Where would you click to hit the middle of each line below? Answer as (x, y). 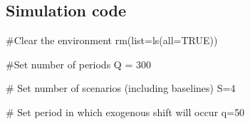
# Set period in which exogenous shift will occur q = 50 (125, 112)
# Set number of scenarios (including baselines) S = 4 (121, 88)
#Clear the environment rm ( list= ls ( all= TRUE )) (112, 40)
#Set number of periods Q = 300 (78, 64)
